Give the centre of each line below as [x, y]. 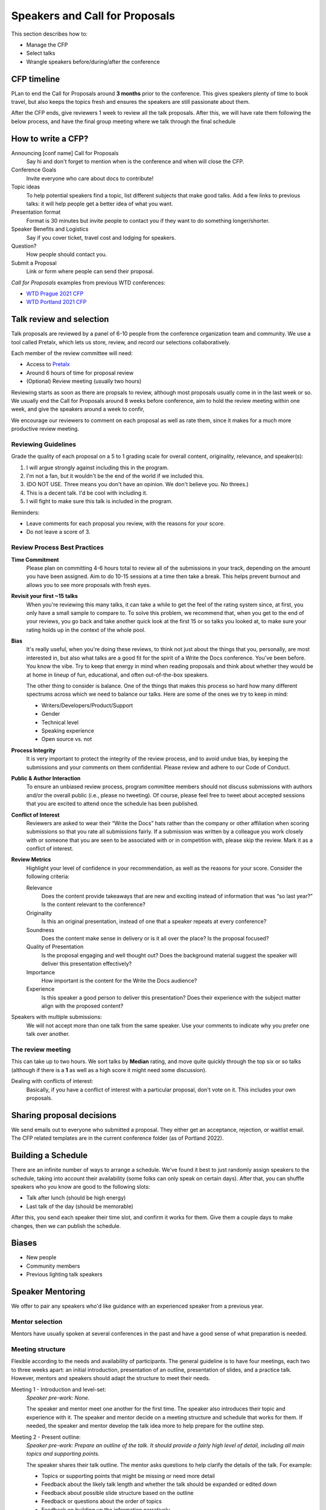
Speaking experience [68, 730]
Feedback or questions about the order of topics [102, 1502]
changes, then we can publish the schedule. [66, 1226]
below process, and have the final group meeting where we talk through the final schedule [123, 121]
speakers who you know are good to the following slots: [81, 1186]
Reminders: [25, 512]
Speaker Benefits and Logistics [50, 229]
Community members [53, 1266]
